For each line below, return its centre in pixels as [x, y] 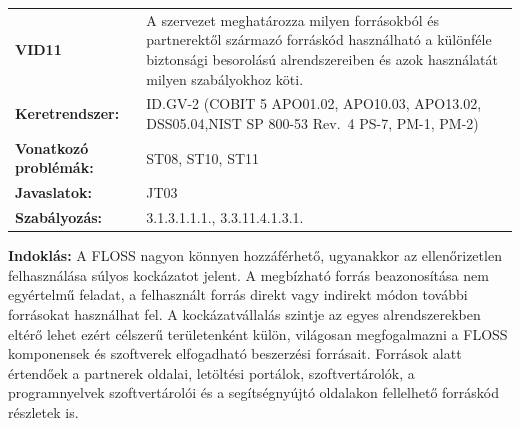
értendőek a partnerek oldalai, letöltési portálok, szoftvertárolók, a [211, 372]
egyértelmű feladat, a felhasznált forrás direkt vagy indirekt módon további [238, 294]
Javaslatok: [54, 192]
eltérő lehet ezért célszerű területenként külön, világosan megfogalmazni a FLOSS [258, 333]
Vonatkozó [52, 147]
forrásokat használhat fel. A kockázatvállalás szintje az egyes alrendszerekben [244, 313]
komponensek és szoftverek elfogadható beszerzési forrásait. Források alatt [235, 353]
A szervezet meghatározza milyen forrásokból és [293, 19]
